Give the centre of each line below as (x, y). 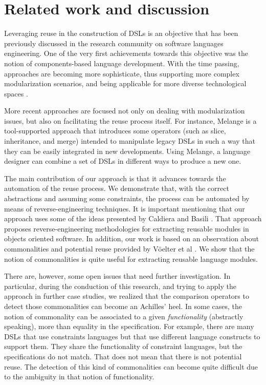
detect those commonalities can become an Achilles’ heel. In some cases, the (123, 306)
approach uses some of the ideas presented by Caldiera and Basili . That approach (133, 218)
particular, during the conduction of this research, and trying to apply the (120, 286)
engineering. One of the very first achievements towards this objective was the (126, 53)
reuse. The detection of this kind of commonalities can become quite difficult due (131, 366)
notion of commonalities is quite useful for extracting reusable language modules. (131, 258)
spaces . (16, 93)
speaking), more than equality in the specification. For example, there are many (129, 326)
